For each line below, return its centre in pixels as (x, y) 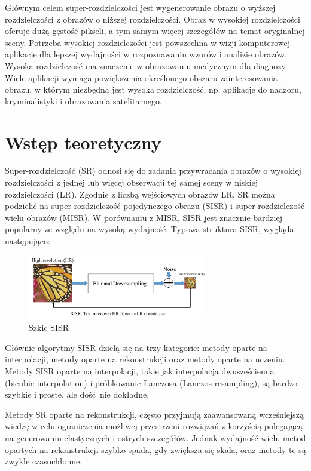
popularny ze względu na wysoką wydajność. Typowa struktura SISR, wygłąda (150, 229)
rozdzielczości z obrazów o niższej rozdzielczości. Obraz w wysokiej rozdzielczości (153, 19)
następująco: (28, 241)
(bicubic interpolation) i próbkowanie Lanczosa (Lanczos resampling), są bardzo (151, 382)
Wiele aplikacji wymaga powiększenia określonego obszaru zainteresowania (141, 77)
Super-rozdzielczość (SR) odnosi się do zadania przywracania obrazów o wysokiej (153, 170)
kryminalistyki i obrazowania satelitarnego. (83, 101)
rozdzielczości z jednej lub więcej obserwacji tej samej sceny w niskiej (132, 182)
